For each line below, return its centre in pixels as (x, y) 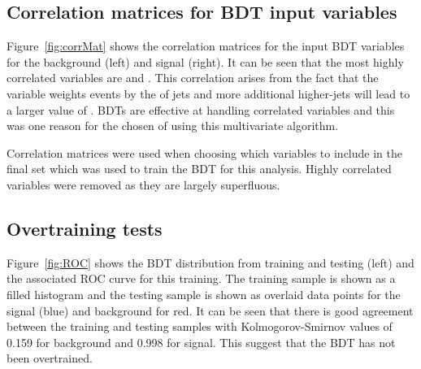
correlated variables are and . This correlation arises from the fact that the (193, 78)
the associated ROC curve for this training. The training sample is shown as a (201, 278)
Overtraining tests (85, 228)
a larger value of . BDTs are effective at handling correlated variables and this (201, 109)
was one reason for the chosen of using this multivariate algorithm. (173, 126)
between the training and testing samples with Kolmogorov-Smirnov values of (200, 326)
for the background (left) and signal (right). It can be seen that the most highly (205, 61)
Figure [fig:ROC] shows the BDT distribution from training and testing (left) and (210, 262)
